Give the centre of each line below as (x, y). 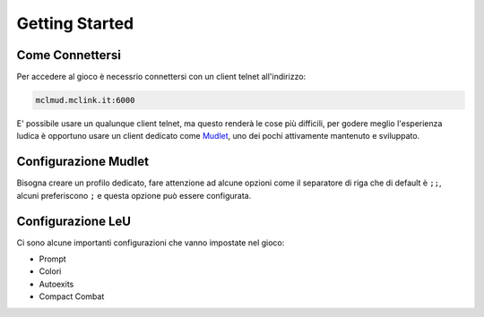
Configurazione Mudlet (83, 162)
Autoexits (56, 284)
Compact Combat (72, 296)
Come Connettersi (69, 55)
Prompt (52, 259)
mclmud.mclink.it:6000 (85, 100)
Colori (50, 271)
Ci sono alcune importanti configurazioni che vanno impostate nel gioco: (151, 243)
